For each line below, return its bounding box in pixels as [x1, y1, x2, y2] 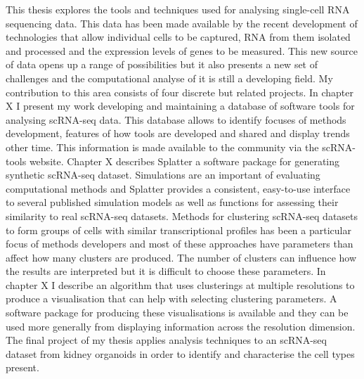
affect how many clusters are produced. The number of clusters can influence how [6, 250, 357, 264]
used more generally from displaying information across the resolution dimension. [6, 319, 356, 333]
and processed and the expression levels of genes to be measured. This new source [6, 43, 358, 58]
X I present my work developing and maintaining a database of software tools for [6, 98, 355, 113]
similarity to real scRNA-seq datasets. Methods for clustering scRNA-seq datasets [6, 208, 358, 223]
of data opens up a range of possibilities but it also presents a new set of [6, 57, 318, 72]
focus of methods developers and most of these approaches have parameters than [6, 236, 353, 251]
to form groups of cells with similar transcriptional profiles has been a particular [6, 222, 351, 237]
